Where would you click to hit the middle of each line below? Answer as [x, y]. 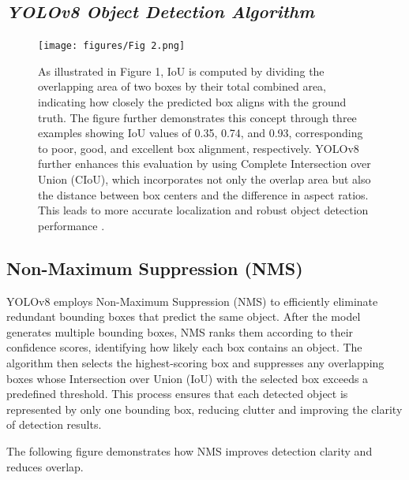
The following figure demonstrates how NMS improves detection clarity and [189, 450]
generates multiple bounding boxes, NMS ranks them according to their [180, 331]
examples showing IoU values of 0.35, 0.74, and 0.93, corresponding [201, 133]
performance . [71, 225]
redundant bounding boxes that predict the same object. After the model [184, 316]
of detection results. [54, 424]
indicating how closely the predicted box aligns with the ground [192, 102]
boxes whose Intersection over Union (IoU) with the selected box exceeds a [188, 378]
